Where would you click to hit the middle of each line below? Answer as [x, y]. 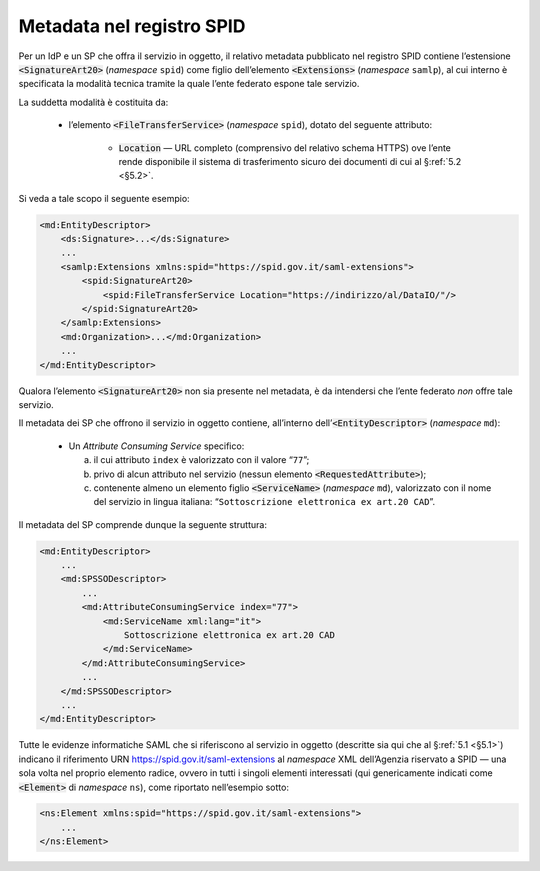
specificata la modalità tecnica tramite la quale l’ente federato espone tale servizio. [189, 84]
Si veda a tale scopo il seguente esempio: [104, 198]
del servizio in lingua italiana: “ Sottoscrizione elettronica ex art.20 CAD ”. [264, 502]
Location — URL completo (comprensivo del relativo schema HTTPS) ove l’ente [285, 147]
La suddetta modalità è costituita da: [93, 102]
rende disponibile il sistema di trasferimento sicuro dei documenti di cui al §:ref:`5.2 [290, 161]
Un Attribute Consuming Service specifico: [156, 446]
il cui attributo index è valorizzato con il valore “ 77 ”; [201, 460]
